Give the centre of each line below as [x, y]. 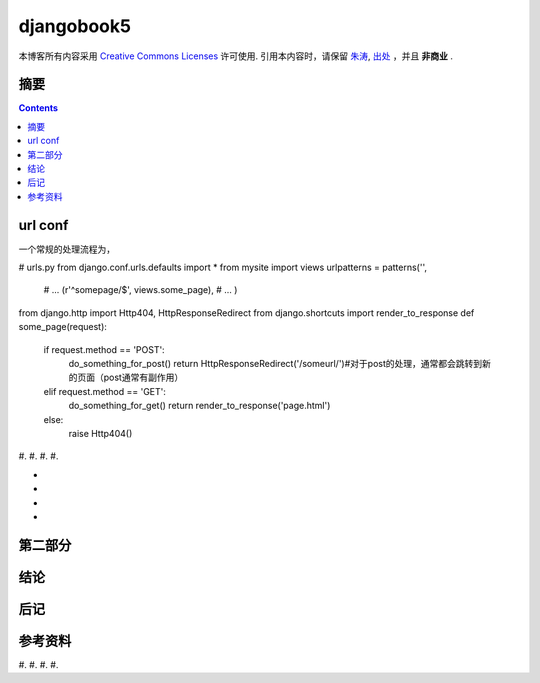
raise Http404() [100, 433]
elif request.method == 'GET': [105, 391]
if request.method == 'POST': [104, 349]
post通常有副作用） [143, 377]
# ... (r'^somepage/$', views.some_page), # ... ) [140, 290]
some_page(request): [62, 327]
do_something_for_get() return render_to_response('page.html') [199, 406]
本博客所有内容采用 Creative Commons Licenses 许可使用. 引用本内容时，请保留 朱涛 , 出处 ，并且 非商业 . [236, 56]
